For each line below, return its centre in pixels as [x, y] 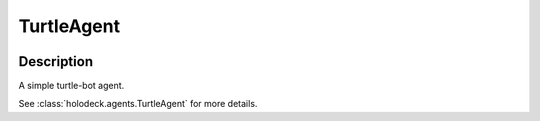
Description [56, 61]
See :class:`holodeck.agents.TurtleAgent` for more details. [138, 104]
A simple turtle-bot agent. [71, 86]
